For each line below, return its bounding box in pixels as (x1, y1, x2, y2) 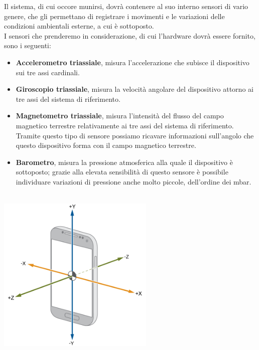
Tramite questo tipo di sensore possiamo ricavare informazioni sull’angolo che (16, 130, 254, 140)
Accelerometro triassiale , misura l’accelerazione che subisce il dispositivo (16, 57, 249, 67)
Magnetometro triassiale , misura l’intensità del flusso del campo (16, 110, 224, 121)
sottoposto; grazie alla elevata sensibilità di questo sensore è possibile (16, 166, 228, 177)
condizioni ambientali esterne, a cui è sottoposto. (4, 21, 154, 31)
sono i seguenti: (4, 40, 51, 51)
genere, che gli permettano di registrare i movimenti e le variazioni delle (4, 11, 225, 21)
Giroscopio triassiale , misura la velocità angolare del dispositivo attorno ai (16, 84, 253, 94)
